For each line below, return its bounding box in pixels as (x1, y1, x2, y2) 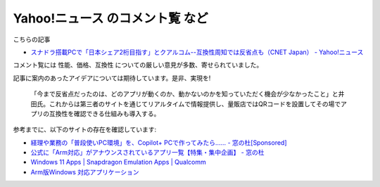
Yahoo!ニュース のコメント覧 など (13, 11, 208, 26)
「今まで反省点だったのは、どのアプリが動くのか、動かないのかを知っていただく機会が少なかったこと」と (30, 90, 339, 98)
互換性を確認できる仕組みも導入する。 (49, 109, 160, 117)
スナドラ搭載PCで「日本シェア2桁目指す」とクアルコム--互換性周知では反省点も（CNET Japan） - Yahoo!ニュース (30, 48, 364, 56)
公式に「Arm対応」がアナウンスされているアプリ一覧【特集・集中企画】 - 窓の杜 (30, 148, 265, 157)
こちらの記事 (13, 35, 51, 44)
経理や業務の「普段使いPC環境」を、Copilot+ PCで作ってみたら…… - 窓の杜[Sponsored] (30, 138, 288, 147)
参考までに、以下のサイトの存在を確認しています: (13, 125, 157, 134)
